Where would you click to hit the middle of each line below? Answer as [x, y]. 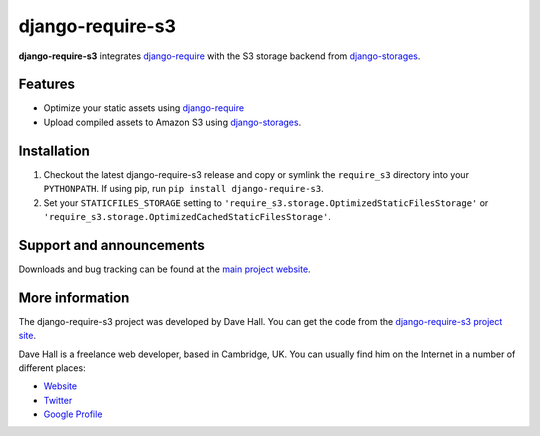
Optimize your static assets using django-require [144, 108]
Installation [54, 150]
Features [46, 84]
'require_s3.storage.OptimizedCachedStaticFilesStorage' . [187, 216]
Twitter [58, 400]
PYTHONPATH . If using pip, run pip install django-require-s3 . [183, 189]
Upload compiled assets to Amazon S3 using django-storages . [172, 122]
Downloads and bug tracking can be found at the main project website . [164, 269]
